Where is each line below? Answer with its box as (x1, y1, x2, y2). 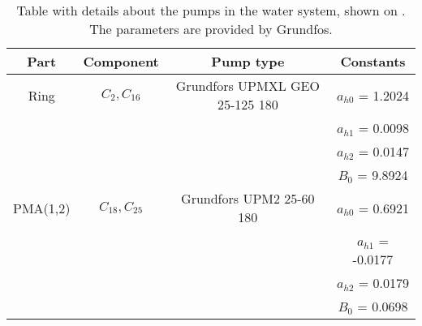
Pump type (211, 52, 285, 71)
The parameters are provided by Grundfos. (89, 19, 333, 38)
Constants (340, 52, 406, 71)
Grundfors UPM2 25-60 (181, 189, 315, 208)
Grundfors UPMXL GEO (175, 76, 320, 95)
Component (83, 52, 159, 71)
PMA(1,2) (13, 198, 71, 217)
